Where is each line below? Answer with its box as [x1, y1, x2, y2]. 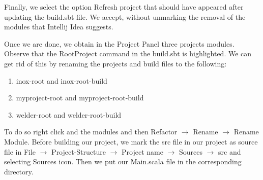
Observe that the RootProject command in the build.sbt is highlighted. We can [4, 48, 252, 59]
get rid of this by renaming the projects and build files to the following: [4, 58, 227, 68]
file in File [4, 146, 36, 157]
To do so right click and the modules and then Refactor [4, 126, 178, 137]
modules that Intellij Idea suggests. [4, 21, 113, 32]
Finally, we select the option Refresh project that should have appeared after [4, 2, 244, 12]
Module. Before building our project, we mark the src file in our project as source [4, 136, 258, 147]
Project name [122, 146, 163, 157]
